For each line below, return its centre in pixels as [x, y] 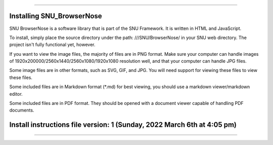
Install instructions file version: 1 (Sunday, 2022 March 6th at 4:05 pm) [123, 125]
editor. [16, 94]
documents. [22, 110]
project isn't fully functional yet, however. [52, 45]
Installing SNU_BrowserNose [56, 16]
